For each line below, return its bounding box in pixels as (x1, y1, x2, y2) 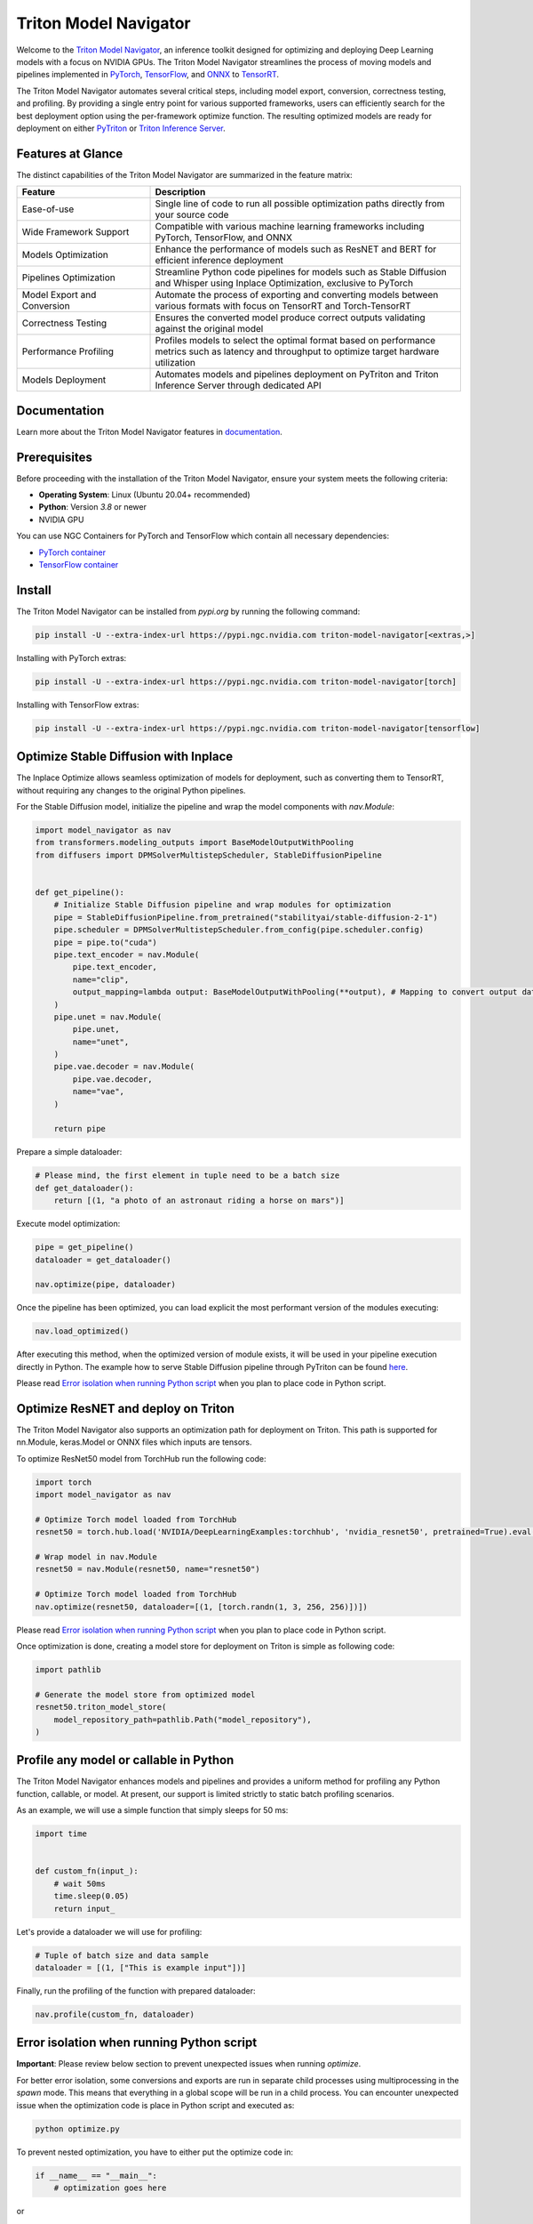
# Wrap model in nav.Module (35, 1552, 157, 1562)
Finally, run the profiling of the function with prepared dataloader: (16, 1985, 256, 1996)
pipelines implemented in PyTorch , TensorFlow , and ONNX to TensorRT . (16, 69, 280, 80)
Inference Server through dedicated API (155, 379, 322, 391)
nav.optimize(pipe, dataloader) (35, 1279, 177, 1290)
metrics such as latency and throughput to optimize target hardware (155, 345, 440, 358)
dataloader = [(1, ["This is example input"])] (35, 1962, 246, 1972)
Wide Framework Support (21, 226, 130, 238)
